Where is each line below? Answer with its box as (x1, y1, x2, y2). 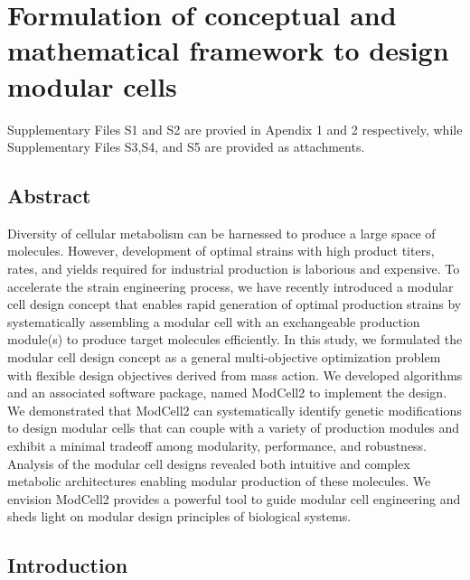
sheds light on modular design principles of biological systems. (7, 507, 352, 526)
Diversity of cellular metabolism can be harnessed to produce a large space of (7, 223, 436, 242)
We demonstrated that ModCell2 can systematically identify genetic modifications (7, 400, 462, 419)
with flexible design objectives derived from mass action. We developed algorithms (7, 365, 463, 384)
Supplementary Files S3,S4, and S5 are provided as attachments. (7, 137, 365, 156)
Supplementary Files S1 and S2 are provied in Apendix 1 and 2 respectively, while (7, 119, 463, 138)
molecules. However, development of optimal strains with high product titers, (7, 241, 435, 260)
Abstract (7, 182, 91, 210)
